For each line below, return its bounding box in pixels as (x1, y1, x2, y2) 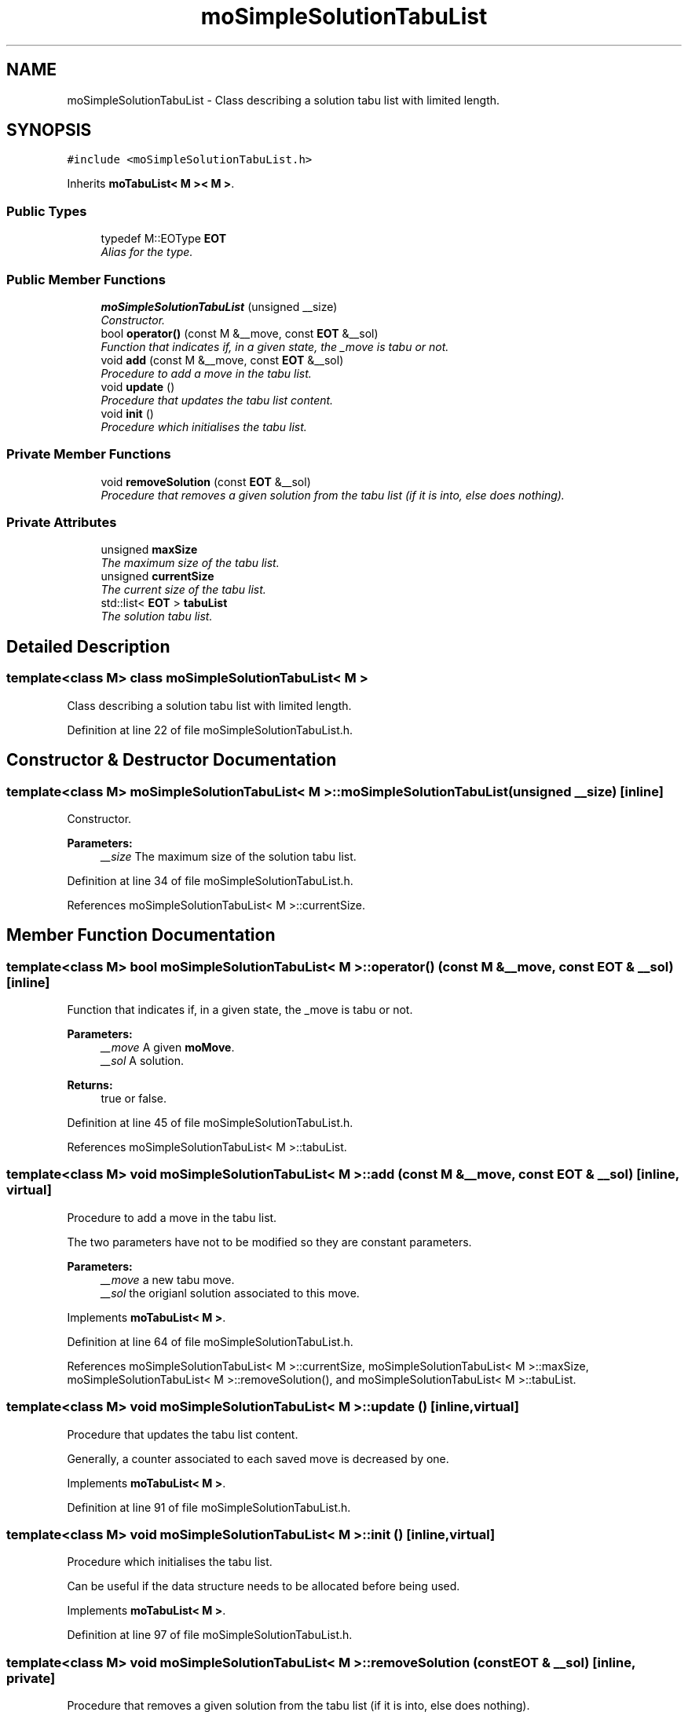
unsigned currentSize (101, 569, 214, 583)
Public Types (6, 203, 87, 219)
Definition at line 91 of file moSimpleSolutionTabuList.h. (67, 1500, 351, 1514)
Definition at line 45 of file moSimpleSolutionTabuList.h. (67, 1116, 353, 1130)
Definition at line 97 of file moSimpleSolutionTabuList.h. (67, 1628, 353, 1642)
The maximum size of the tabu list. (101, 556, 280, 570)
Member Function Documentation (6, 925, 276, 946)
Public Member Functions (6, 271, 166, 287)
